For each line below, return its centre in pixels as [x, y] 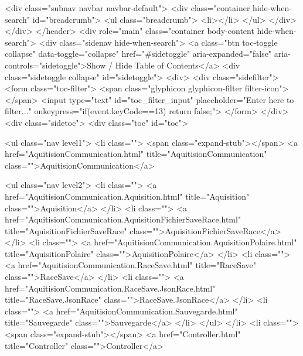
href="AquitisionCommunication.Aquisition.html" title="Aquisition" [127, 196]
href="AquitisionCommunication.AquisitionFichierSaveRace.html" [123, 219]
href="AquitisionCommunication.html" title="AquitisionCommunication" [136, 154]
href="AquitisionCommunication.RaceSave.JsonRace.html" [110, 288]
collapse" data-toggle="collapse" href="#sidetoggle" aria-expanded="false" [138, 54]
